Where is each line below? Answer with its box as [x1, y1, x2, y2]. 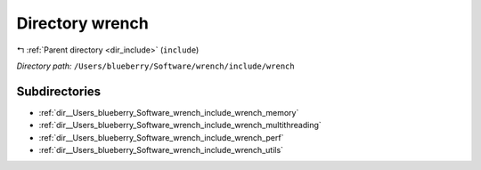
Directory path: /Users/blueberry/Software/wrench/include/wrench [16, 61, 295, 71]
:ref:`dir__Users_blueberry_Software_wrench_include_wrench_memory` [38, 107, 299, 117]
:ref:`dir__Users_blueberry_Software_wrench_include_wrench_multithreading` [38, 120, 322, 131]
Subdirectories [16, 84, 102, 99]
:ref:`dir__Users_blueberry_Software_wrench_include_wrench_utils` [38, 145, 284, 156]
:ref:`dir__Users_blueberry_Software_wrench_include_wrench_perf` [38, 132, 284, 142]
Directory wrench [16, 13, 149, 33]
